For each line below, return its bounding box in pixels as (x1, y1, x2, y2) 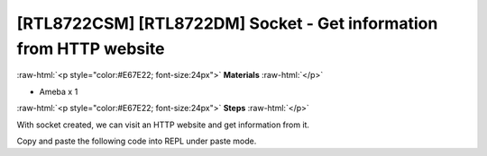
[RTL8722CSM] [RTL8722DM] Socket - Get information (16, 13, 438, 33)
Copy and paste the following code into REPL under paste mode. (16, 135, 257, 146)
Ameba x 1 (39, 86, 78, 97)
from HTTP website (16, 39, 165, 58)
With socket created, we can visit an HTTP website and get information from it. (16, 119, 310, 130)
